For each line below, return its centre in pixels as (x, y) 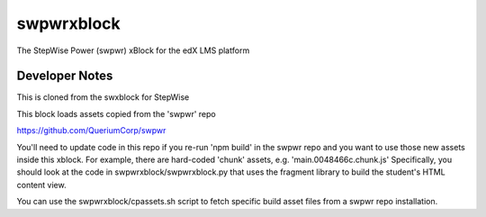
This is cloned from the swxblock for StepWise (103, 97)
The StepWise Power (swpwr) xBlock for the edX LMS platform (133, 50)
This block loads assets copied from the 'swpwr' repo (116, 113)
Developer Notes (65, 76)
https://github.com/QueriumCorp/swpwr (91, 131)
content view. (41, 185)
